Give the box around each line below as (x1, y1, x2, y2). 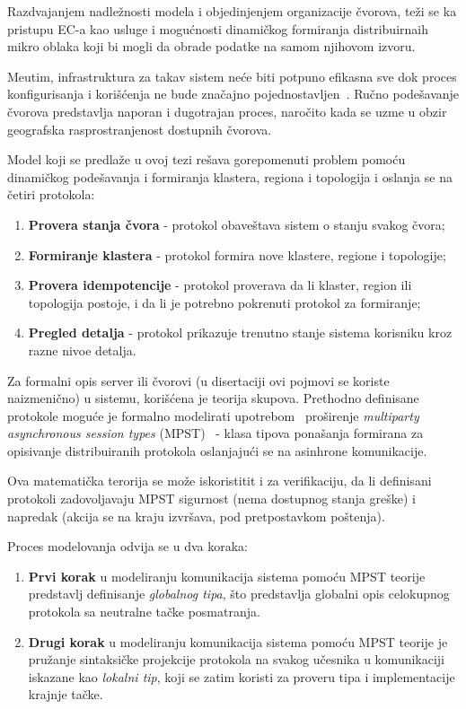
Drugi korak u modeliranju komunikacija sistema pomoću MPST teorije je (28, 632, 448, 651)
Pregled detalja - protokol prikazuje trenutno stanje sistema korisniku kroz (28, 323, 453, 342)
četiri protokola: (7, 185, 95, 204)
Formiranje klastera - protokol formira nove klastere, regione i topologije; (28, 245, 446, 264)
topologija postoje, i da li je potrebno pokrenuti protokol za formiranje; (28, 293, 421, 311)
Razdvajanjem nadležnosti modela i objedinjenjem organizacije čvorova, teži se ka (7, 2, 457, 20)
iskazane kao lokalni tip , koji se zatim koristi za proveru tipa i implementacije (28, 667, 455, 686)
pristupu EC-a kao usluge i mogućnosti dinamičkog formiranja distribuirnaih (7, 19, 428, 38)
